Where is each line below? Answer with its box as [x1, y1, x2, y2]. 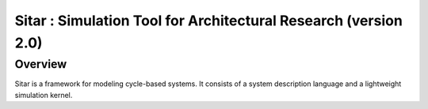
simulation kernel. [14, 90, 73, 100]
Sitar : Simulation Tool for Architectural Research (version [14, 12, 403, 29]
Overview [14, 57, 67, 71]
